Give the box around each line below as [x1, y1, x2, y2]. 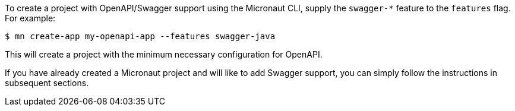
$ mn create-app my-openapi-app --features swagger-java [5, 31, 276, 41]
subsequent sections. [5, 78, 89, 88]
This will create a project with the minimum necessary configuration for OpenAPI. [5, 49, 323, 59]
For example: [5, 13, 56, 23]
